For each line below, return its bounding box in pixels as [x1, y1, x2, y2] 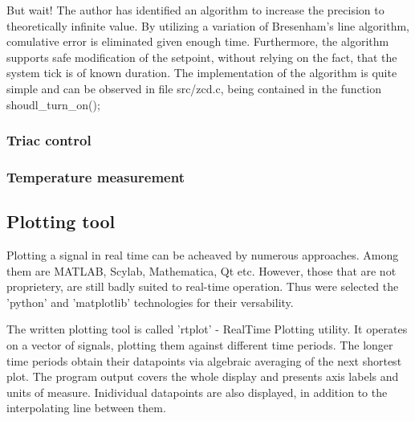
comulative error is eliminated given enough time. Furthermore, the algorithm [6, 33, 389, 50]
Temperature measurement [6, 166, 185, 186]
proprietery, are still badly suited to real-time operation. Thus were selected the [6, 278, 399, 295]
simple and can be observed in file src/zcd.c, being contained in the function [6, 80, 381, 96]
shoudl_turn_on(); [6, 96, 100, 112]
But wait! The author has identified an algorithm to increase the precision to [6, 2, 384, 18]
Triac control [6, 130, 92, 150]
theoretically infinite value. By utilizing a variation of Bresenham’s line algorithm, [6, 17, 410, 34]
